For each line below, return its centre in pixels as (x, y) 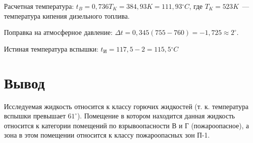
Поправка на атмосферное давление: (58, 32)
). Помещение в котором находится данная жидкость (156, 116)
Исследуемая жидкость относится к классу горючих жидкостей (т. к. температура (126, 106)
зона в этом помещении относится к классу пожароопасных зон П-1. (107, 135)
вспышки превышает (35, 116)
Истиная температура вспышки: (51, 48)
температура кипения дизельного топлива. (67, 15)
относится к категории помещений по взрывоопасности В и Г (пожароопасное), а (126, 125)
